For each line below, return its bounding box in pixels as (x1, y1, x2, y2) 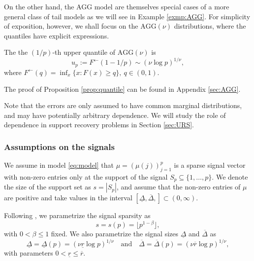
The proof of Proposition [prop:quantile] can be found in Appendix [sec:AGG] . (4, 83, 241, 94)
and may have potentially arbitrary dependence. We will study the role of (4, 110, 226, 120)
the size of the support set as (4, 182, 91, 192)
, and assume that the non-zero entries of (116, 182, 241, 192)
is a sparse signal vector (174, 160, 246, 170)
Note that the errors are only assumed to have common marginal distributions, (4, 100, 242, 111)
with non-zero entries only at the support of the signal (4, 171, 168, 182)
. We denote (212, 171, 248, 182)
